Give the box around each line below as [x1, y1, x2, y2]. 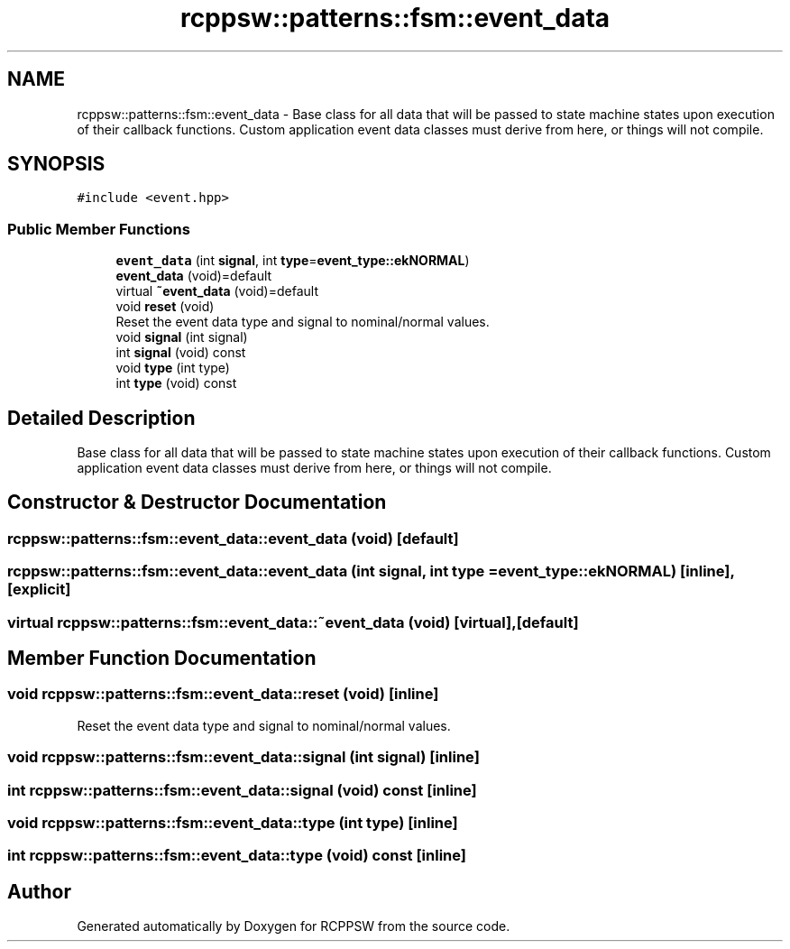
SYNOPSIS [7, 152, 106, 176]
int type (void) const [115, 375, 237, 392]
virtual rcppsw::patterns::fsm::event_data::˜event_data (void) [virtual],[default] [7, 613, 579, 631]
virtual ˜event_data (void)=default [115, 283, 318, 299]
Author [7, 880, 71, 903]
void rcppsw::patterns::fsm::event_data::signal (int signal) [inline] [7, 748, 480, 767]
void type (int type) [115, 360, 230, 376]
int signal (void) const [115, 345, 246, 361]
